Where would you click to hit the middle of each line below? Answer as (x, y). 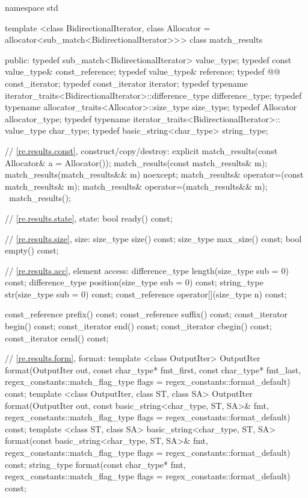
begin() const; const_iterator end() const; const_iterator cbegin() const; (138, 326)
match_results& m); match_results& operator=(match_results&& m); (136, 186)
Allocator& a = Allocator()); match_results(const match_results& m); (136, 162)
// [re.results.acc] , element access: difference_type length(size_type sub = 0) (147, 270)
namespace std (32, 7)
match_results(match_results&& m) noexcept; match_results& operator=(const (154, 174)
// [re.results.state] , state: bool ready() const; (89, 218)
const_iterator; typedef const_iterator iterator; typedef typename (126, 83)
